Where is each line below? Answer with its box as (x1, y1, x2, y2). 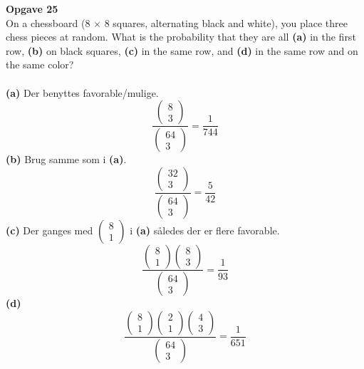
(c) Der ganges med (6, 222, 93, 237)
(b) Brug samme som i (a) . (6, 152, 127, 167)
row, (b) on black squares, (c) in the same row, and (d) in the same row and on (6, 43, 358, 58)
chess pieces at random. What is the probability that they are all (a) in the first (6, 29, 356, 44)
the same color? (6, 57, 74, 72)
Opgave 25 (6, 1, 58, 16)
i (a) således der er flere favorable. (130, 222, 280, 237)
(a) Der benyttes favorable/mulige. (6, 85, 159, 100)
